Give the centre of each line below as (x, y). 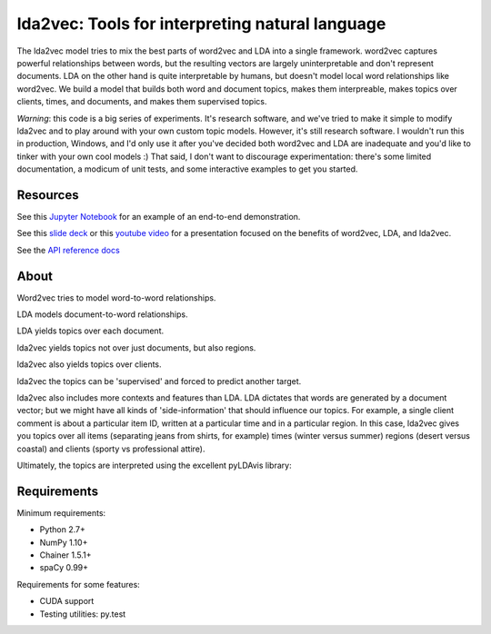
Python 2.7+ (63, 530)
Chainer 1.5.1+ (65, 555)
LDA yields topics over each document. (90, 331)
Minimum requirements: (61, 512)
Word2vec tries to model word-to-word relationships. (116, 297)
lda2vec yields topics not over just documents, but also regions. (136, 347)
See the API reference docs (68, 250)
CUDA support (67, 601)
